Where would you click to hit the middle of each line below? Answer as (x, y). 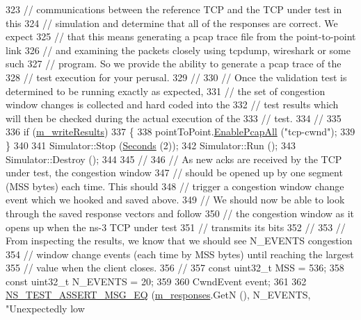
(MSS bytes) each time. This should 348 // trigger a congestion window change (175, 186)
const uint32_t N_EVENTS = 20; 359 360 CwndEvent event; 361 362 (156, 281)
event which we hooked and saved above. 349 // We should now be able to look (175, 200)
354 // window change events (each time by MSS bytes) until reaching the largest (180, 254)
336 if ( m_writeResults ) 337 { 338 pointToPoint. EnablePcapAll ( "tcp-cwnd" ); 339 (180, 132)
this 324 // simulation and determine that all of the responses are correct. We (172, 23)
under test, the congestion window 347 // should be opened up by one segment (174, 172)
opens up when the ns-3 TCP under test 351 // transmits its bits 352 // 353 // (176, 227)
